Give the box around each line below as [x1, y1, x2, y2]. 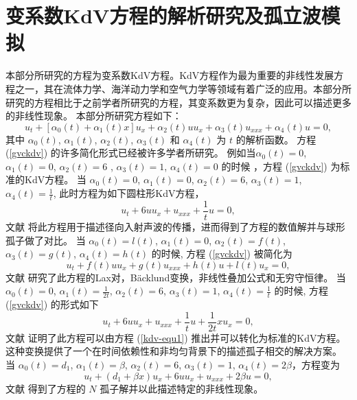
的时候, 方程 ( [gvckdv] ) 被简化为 [151, 246, 292, 261]
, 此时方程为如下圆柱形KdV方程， [53, 186, 205, 200]
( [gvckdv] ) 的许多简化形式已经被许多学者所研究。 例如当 [5, 145, 256, 160]
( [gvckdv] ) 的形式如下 [5, 297, 99, 311]
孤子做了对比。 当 [5, 233, 86, 247]
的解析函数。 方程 [235, 132, 316, 146]
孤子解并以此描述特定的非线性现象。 [100, 381, 264, 395]
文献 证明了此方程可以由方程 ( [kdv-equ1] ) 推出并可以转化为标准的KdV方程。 [5, 330, 346, 344]
